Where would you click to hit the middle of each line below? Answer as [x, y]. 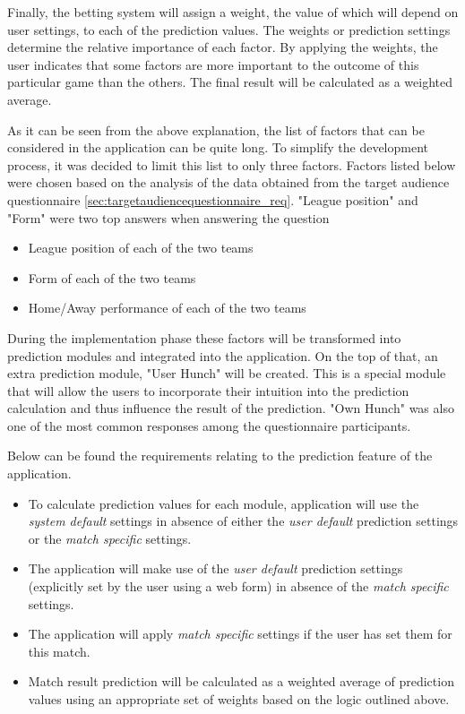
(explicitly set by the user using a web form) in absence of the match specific [238, 586]
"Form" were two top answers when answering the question [168, 217]
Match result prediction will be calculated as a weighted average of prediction [241, 681]
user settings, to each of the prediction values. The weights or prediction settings [229, 29]
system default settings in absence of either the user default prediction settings [243, 521]
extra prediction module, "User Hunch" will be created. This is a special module [227, 373]
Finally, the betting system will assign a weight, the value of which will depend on [233, 12]
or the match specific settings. [110, 538]
